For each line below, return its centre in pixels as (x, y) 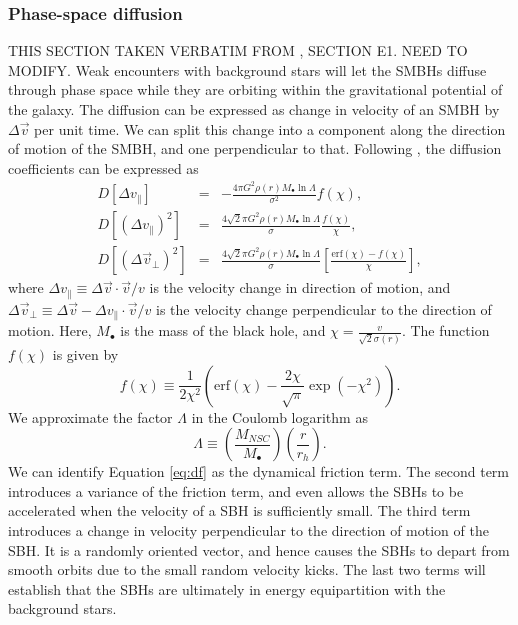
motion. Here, (50, 330)
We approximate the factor (90, 416)
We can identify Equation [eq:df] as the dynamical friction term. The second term (259, 471)
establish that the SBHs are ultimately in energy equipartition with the (227, 588)
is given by (85, 354)
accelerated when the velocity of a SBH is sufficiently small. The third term (239, 510)
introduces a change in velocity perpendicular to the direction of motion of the (248, 529)
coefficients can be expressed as (103, 167)
